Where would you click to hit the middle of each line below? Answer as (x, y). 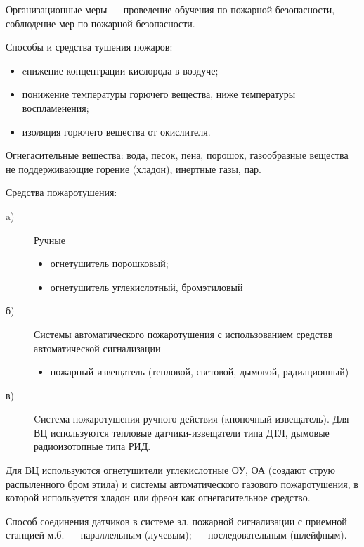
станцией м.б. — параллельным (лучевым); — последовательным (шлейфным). (176, 535)
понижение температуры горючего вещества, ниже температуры (159, 94)
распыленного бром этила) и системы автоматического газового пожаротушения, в (182, 483)
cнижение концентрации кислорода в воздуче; (120, 70)
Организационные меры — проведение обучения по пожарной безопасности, (170, 9)
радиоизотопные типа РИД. (92, 446)
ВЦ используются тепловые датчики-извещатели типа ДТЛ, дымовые (182, 432)
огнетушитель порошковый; (109, 263)
